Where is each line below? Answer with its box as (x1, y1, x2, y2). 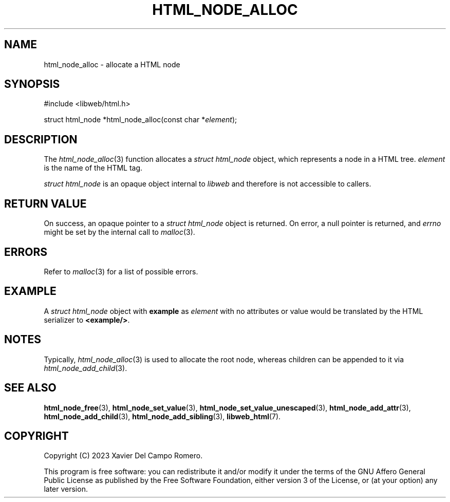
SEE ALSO (4, 381, 57, 395)
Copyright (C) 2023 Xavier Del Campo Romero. (44, 451, 203, 460)
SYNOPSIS (4, 78, 60, 91)
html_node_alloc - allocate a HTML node (44, 60, 180, 69)
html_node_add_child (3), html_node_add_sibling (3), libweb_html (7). (44, 412, 281, 421)
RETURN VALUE (4, 197, 87, 210)
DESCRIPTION (4, 133, 78, 146)
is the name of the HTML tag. (44, 163, 143, 173)
